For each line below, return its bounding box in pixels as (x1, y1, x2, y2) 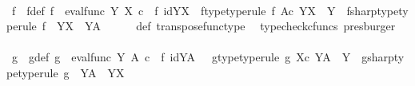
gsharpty (361, 49, 405, 65)
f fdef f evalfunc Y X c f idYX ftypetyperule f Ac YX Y (11, 2, 336, 18)
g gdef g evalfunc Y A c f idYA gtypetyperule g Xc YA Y (11, 49, 351, 65)
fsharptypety (346, 2, 409, 18)
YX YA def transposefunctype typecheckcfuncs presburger (57, 18, 396, 34)
